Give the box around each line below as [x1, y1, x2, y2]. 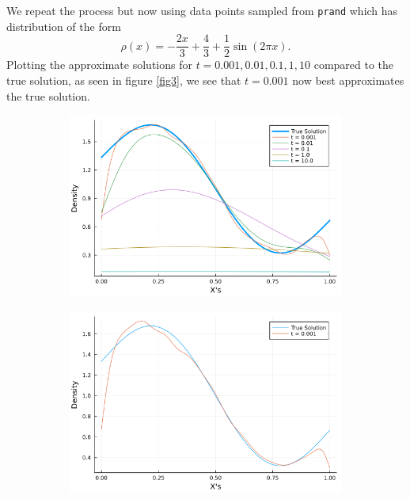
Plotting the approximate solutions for [6, 56, 192, 73]
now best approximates [292, 71, 404, 88]
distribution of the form [6, 17, 121, 34]
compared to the [313, 56, 394, 73]
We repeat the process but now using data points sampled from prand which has [6, 2, 398, 18]
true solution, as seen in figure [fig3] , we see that [6, 71, 241, 88]
